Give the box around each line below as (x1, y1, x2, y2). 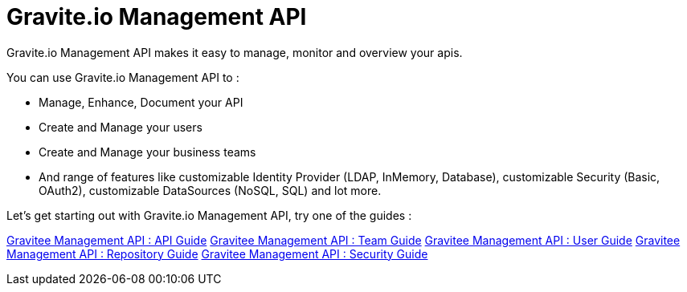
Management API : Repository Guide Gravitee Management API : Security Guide (6, 246, 428, 261)
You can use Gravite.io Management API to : (6, 70, 239, 84)
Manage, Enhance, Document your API (39, 95, 243, 109)
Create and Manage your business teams (39, 144, 256, 159)
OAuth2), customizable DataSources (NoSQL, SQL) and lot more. (39, 183, 382, 197)
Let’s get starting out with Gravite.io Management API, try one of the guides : (6, 208, 412, 222)
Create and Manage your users (39, 120, 202, 134)
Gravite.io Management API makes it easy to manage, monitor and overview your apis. (6, 45, 463, 59)
